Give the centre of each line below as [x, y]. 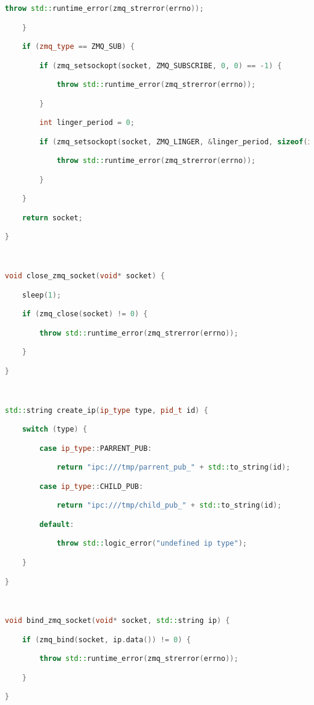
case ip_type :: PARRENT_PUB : [96, 448]
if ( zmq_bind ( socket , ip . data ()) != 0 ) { [107, 640]
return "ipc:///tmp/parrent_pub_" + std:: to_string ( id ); [173, 467]
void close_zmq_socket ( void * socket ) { [85, 276]
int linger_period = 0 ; [87, 123]
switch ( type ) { [55, 429]
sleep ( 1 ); [42, 295]
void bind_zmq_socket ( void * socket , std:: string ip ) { [117, 621]
